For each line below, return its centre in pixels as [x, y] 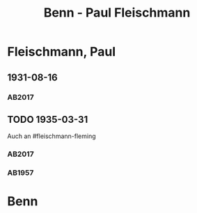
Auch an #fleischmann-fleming [52, 136]
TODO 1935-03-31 [48, 119]
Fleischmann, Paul [62, 52]
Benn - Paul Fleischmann [117, 13]
